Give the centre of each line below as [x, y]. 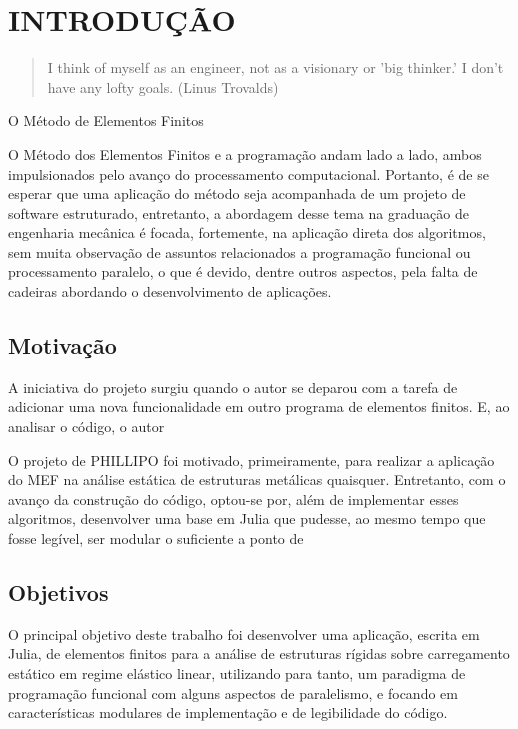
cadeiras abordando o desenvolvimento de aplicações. [170, 291]
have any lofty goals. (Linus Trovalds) [163, 86]
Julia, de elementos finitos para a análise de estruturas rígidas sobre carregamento [259, 653]
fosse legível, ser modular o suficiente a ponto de [156, 538]
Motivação [62, 345]
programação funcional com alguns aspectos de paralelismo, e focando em [233, 692]
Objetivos [58, 592]
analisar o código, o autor [86, 426]
